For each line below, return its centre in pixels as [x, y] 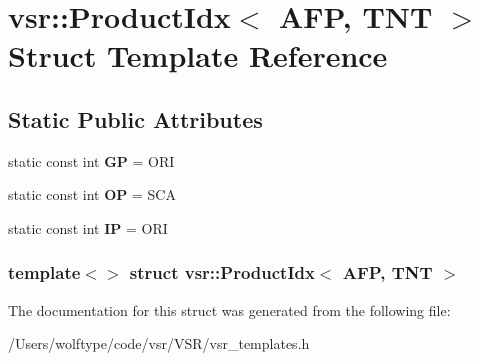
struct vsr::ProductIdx [222, 272]
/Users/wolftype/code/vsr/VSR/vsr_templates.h [159, 343]
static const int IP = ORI [88, 227]
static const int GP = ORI [91, 160]
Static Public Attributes [135, 118]
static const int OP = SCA [92, 194]
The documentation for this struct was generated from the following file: [229, 309]
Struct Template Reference [198, 55]
